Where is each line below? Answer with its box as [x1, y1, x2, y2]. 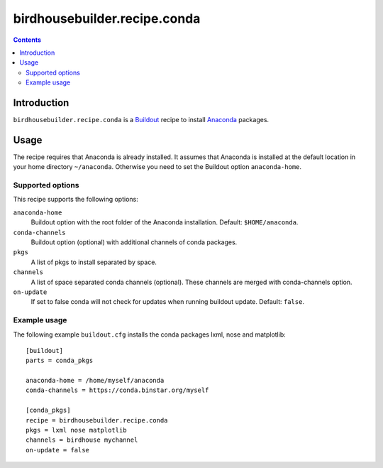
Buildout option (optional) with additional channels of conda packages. [30, 238, 238, 246]
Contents [13, 36, 42, 44]
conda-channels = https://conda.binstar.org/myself [26, 386, 209, 394]
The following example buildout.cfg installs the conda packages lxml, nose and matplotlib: [13, 330, 287, 339]
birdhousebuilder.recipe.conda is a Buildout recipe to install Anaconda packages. [13, 116, 270, 124]
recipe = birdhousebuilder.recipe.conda [26, 416, 168, 424]
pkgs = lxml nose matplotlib [26, 426, 127, 435]
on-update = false [26, 446, 90, 454]
